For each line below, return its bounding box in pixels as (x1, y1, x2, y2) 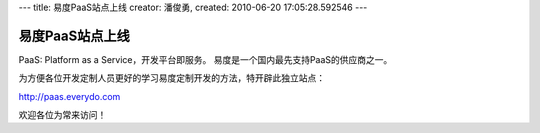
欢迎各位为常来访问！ (18, 109, 107, 121)
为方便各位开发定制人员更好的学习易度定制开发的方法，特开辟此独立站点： (18, 72, 325, 84)
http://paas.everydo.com (18, 90, 121, 102)
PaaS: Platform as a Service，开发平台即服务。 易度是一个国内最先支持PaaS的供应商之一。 (18, 53, 393, 65)
